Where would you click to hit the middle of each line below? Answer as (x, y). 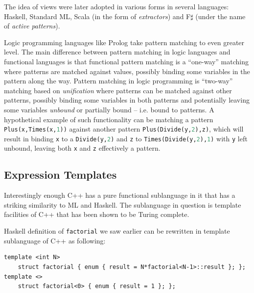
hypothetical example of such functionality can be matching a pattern (109, 119)
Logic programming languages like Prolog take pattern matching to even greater (124, 42)
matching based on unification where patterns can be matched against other (118, 90)
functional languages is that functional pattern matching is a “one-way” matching (127, 61)
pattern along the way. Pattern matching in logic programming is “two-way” (118, 81)
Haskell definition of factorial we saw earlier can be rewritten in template (117, 231)
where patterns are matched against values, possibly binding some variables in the (127, 71)
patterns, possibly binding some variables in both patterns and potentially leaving (127, 100)
